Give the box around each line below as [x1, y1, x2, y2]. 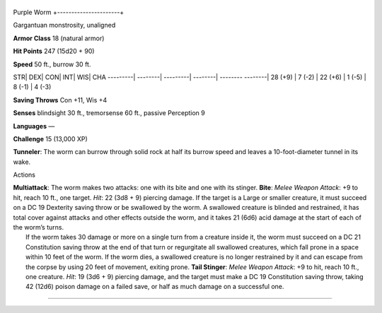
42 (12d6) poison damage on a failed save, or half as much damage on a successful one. [25, 283, 284, 291]
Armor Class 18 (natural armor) [13, 34, 105, 42]
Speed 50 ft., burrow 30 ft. [13, 60, 91, 69]
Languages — [13, 122, 55, 130]
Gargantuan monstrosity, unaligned [13, 21, 116, 30]
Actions [13, 170, 35, 179]
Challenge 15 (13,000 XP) [13, 134, 88, 143]
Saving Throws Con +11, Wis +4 [13, 95, 108, 104]
